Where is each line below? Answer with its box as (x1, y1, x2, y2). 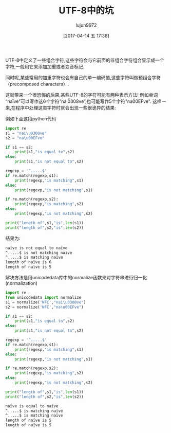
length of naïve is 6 (5, 260, 52, 265)
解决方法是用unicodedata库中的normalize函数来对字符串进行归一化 (5, 275, 147, 281)
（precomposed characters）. (5, 81, 69, 87)
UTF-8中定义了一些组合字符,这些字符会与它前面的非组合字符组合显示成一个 (5, 57, 164, 63)
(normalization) (5, 280, 37, 286)
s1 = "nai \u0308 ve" (5, 131, 47, 136)
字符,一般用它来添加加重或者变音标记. (5, 63, 85, 69)
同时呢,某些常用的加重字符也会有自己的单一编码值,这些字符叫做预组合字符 (5, 74, 161, 80)
